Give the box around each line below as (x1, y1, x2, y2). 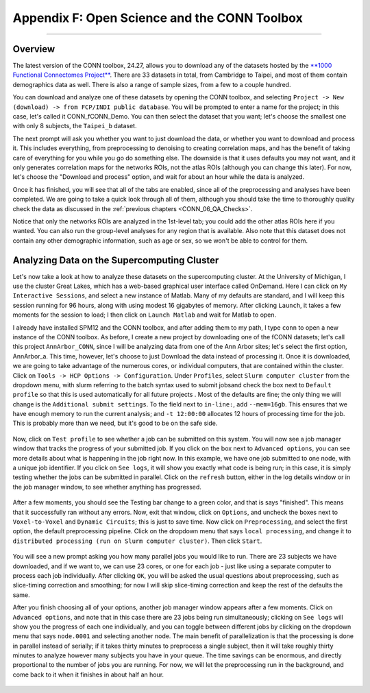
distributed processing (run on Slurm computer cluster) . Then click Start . (12, 537, 262, 545)
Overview (12, 43, 56, 55)
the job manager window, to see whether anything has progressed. (12, 483, 202, 491)
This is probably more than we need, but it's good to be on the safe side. (12, 419, 218, 428)
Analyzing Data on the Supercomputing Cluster (12, 254, 219, 266)
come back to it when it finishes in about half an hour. (12, 670, 164, 679)
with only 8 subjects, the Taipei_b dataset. (12, 122, 137, 130)
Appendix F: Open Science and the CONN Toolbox (12, 10, 303, 25)
